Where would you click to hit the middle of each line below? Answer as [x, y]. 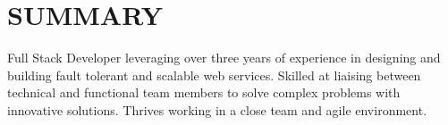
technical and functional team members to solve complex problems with [204, 92]
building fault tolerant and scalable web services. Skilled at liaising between [214, 75]
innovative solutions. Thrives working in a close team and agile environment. [217, 109]
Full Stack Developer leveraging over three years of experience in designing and [224, 58]
